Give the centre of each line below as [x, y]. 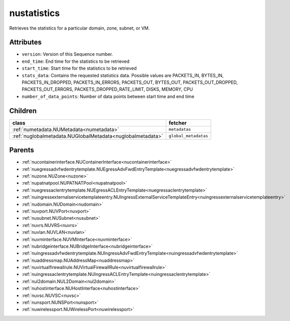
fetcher [178, 123]
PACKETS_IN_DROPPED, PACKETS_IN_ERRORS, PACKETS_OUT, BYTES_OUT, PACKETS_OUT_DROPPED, [130, 82]
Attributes [26, 42]
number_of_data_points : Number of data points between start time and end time [108, 96]
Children [23, 111]
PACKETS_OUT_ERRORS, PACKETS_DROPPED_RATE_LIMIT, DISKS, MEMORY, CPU [107, 89]
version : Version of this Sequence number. [67, 54]
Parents [22, 150]
